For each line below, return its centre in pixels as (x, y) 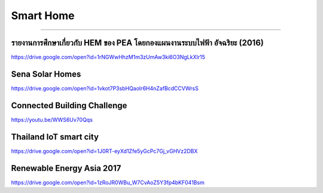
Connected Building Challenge (69, 105)
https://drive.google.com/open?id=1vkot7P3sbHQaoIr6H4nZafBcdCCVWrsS (105, 88)
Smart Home (43, 16)
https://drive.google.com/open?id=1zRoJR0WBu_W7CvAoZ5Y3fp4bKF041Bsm (108, 182)
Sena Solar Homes (46, 74)
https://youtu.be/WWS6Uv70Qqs (52, 120)
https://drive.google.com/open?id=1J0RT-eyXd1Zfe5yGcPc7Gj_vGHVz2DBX (104, 151)
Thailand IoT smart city (55, 137)
